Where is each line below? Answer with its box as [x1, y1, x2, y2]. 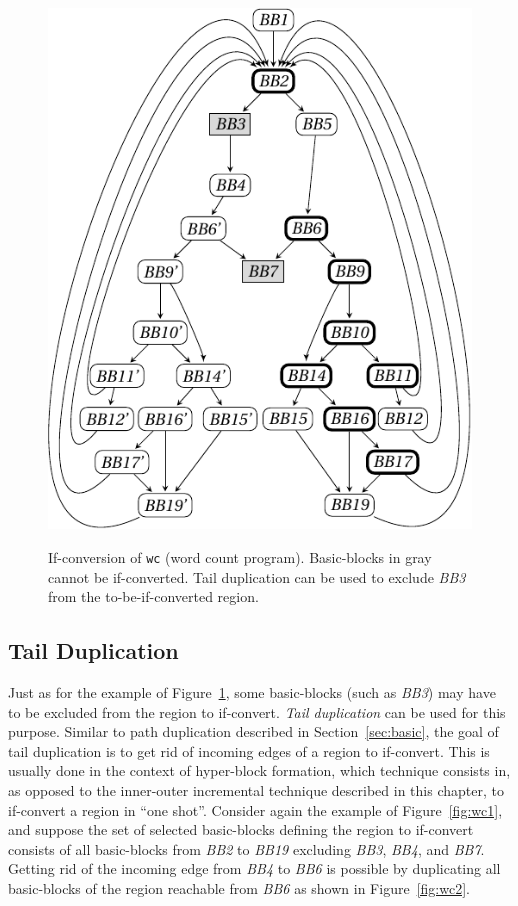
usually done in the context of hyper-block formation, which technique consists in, [8, 760, 511, 781]
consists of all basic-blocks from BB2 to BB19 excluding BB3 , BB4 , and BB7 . [8, 838, 485, 859]
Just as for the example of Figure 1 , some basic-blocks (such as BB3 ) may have [8, 682, 496, 703]
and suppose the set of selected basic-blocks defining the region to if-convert [8, 819, 474, 840]
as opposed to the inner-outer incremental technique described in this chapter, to [8, 779, 504, 800]
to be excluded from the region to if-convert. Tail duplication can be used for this [8, 701, 506, 722]
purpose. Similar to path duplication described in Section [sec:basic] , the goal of [8, 721, 499, 742]
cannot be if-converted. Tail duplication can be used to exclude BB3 [48, 566, 466, 587]
